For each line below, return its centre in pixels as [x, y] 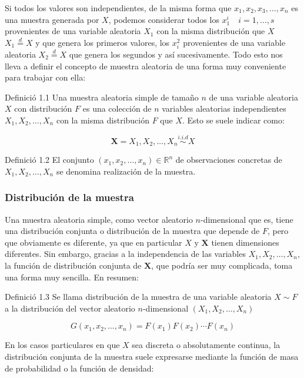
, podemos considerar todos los [164, 19]
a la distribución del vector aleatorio [70, 308]
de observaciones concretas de [229, 160]
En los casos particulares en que [62, 345]
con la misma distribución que [211, 31]
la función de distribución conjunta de [73, 265]
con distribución [43, 108]
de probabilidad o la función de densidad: [79, 368]
